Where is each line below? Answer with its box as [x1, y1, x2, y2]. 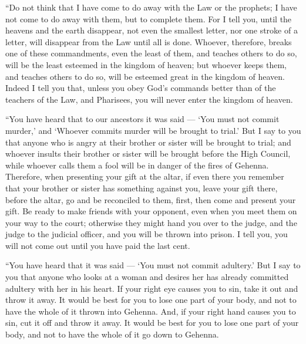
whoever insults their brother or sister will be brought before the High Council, [5, 147, 291, 160]
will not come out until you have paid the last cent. [5, 239, 190, 251]
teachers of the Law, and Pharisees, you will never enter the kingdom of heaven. [5, 93, 293, 105]
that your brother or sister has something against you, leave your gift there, [5, 181, 278, 194]
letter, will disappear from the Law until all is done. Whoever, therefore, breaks [5, 35, 292, 48]
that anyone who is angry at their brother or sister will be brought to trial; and [5, 136, 291, 148]
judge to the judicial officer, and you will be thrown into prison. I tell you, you [5, 228, 288, 240]
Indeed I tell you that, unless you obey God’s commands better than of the [5, 82, 276, 94]
